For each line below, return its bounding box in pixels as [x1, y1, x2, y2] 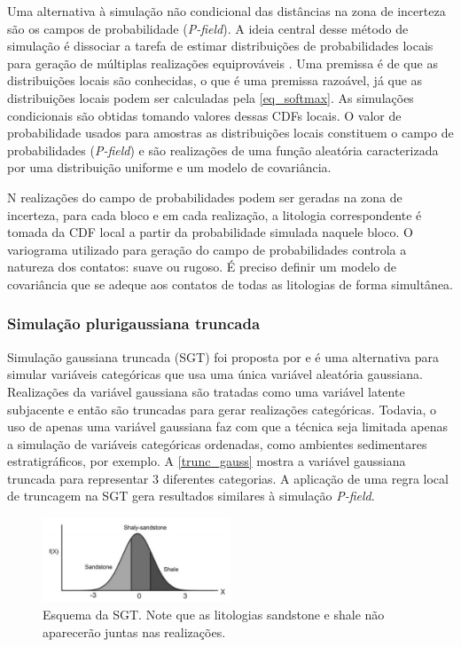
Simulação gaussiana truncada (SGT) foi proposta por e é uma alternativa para [7, 347, 440, 366]
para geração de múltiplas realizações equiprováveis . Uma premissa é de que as [7, 53, 438, 72]
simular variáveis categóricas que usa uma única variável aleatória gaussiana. [7, 365, 423, 383]
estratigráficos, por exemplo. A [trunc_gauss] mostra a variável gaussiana [7, 452, 406, 470]
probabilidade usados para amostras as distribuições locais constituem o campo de [7, 123, 454, 142]
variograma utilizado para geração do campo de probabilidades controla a [7, 240, 407, 258]
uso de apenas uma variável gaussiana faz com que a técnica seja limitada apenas [7, 417, 449, 436]
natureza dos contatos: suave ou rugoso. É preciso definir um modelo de [7, 257, 396, 276]
